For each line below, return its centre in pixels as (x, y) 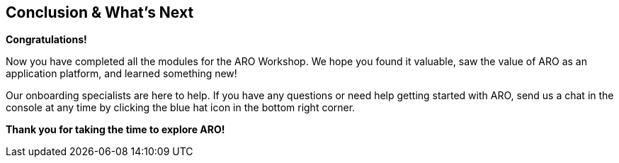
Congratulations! (46, 40)
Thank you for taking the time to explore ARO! (115, 130)
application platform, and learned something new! (121, 74)
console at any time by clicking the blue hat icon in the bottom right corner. (181, 108)
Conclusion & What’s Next (100, 12)
